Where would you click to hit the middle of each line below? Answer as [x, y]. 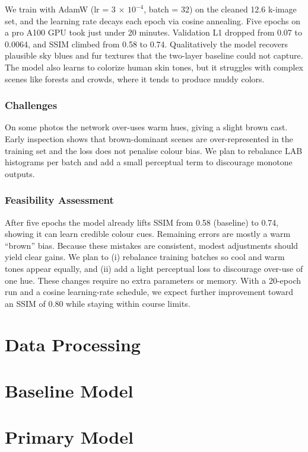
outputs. [20, 173]
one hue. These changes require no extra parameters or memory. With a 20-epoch [153, 280]
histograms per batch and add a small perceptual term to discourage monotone [149, 162]
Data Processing [73, 344]
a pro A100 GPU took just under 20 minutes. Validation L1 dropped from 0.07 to [153, 32]
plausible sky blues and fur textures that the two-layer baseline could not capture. [154, 55]
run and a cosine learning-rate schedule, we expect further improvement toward [149, 292]
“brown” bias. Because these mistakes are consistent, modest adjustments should [152, 245]
